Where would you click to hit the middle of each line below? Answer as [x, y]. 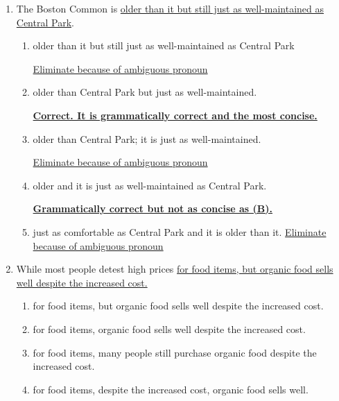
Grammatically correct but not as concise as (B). [153, 208]
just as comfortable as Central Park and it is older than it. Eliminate [180, 231]
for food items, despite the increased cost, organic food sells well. [171, 389]
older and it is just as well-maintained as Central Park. [150, 185]
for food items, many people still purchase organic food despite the [175, 352]
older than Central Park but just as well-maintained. [145, 92]
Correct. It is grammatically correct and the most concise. [175, 115]
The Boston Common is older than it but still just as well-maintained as [170, 8]
